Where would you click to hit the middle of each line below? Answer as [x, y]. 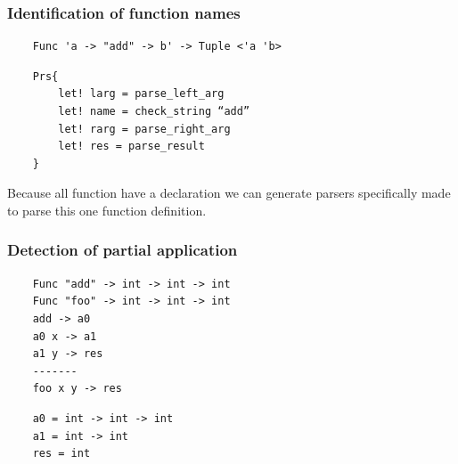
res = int [61, 454]
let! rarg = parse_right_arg [144, 129]
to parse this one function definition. [107, 210]
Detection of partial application [123, 250]
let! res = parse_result [131, 147]
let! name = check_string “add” [154, 111]
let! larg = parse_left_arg [141, 94]
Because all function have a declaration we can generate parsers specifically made [229, 193]
